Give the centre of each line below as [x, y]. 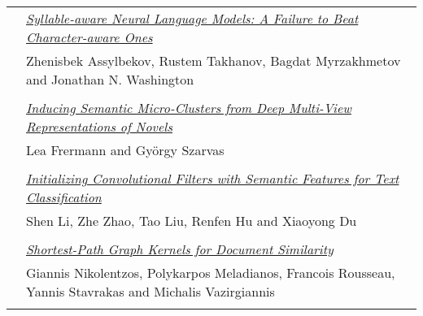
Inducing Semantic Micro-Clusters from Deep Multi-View [189, 108]
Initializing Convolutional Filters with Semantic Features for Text [213, 178]
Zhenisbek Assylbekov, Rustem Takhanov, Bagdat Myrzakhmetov [214, 61]
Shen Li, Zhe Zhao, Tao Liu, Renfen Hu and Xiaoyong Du [192, 221]
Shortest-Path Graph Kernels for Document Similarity [180, 249]
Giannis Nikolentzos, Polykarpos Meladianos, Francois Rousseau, [211, 273]
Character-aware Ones [89, 37]
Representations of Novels [99, 126]
